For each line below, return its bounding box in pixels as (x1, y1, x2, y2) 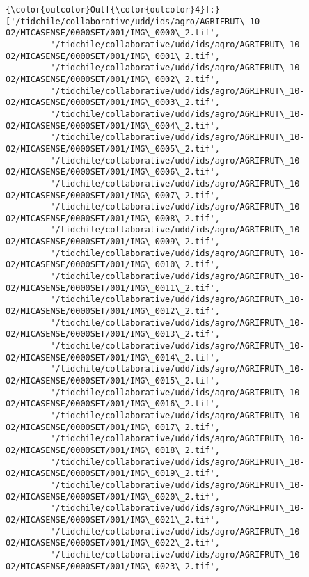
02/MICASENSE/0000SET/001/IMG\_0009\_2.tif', (6, 237, 220, 247)
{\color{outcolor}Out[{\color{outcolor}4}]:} (6, 5, 220, 15)
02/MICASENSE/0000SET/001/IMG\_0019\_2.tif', (6, 468, 220, 479)
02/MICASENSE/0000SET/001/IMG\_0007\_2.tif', (6, 190, 220, 200)
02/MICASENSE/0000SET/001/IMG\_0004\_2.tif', (6, 120, 220, 131)
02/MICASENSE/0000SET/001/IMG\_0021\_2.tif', (6, 514, 220, 525)
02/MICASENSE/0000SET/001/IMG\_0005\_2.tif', (6, 143, 220, 154)
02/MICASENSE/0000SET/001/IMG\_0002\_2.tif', (6, 74, 220, 84)
